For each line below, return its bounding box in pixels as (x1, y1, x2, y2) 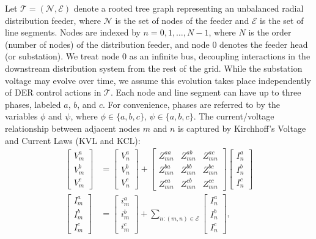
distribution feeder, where (5, 13, 101, 26)
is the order (248, 26, 292, 39)
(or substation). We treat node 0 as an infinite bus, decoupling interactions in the (5, 50, 310, 63)
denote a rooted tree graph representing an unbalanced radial (73, 2, 304, 14)
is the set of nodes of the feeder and (115, 13, 249, 26)
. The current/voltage (193, 110, 274, 123)
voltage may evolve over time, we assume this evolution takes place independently (5, 74, 311, 86)
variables (5, 110, 38, 123)
